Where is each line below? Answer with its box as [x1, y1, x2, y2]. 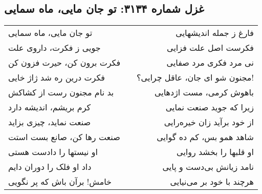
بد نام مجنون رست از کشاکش [8, 86, 114, 99]
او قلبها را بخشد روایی [177, 146, 254, 158]
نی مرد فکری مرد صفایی [166, 56, 254, 69]
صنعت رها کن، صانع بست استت [8, 131, 120, 143]
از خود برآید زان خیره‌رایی [164, 116, 254, 128]
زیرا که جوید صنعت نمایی [165, 101, 254, 113]
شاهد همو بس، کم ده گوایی [157, 131, 254, 143]
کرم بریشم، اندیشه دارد [8, 101, 91, 113]
